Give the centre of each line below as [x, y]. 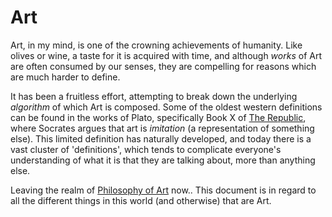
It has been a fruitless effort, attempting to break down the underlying [154, 96]
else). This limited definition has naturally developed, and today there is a [161, 138]
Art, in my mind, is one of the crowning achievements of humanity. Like [156, 45]
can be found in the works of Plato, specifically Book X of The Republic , [158, 117]
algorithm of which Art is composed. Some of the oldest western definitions [166, 107]
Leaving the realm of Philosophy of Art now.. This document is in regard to [163, 190]
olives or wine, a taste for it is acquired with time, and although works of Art [166, 55]
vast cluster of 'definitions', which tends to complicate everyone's [146, 149]
